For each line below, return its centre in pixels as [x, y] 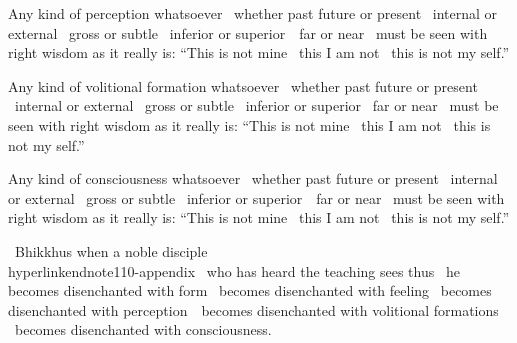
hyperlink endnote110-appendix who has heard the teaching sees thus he [234, 270]
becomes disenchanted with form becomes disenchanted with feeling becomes [250, 290]
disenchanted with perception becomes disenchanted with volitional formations [253, 309]
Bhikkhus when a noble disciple [111, 250]
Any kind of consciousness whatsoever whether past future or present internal [253, 178]
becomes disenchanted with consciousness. [143, 329]
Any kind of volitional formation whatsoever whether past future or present [243, 85]
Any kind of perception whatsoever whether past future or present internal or [253, 13]
